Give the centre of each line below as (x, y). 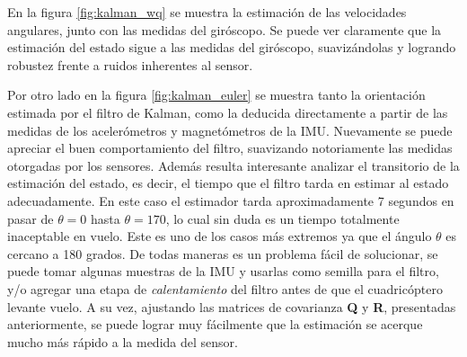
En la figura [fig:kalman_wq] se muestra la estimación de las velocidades (207, 12)
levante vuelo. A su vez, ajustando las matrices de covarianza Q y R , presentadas (232, 306)
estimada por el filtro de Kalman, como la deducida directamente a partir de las (228, 112)
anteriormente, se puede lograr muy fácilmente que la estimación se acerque (215, 324)
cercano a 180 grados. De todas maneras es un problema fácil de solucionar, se (223, 253)
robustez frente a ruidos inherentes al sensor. (130, 64)
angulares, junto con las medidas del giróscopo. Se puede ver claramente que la (225, 29)
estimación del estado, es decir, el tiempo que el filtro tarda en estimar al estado (228, 183)
